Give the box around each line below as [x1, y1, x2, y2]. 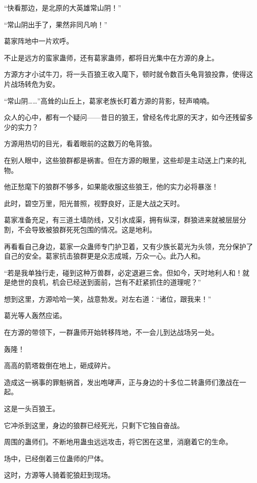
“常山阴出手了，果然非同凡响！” [4, 19, 108, 29]
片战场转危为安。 [4, 78, 59, 89]
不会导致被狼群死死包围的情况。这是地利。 [17, 224, 156, 234]
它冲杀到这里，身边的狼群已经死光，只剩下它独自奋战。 [4, 420, 184, 430]
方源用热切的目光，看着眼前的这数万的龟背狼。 [4, 138, 156, 149]
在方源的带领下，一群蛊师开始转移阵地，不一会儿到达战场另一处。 [4, 327, 218, 337]
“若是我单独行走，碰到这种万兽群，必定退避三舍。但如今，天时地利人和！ [4, 267, 243, 277]
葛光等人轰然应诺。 [4, 310, 66, 321]
